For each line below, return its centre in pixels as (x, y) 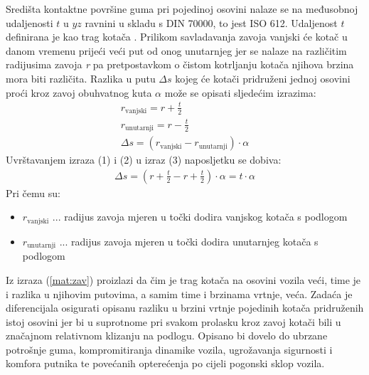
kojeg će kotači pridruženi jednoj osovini (263, 78)
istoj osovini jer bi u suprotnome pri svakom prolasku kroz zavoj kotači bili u (173, 321)
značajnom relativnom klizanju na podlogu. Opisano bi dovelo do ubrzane (167, 336)
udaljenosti (30, 22)
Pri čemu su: (33, 192)
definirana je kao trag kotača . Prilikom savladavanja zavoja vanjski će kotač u (177, 37)
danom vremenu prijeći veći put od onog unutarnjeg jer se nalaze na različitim (176, 50)
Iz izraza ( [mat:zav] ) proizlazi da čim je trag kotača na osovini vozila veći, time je (183, 279)
